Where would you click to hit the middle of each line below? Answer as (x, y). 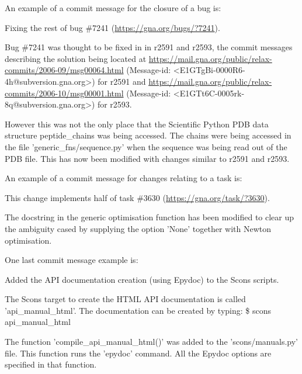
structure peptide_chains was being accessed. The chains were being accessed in (148, 135)
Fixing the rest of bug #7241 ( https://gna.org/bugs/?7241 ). (112, 27)
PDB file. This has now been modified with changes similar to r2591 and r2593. (147, 158)
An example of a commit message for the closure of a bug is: (113, 8)
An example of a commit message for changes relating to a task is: (124, 178)
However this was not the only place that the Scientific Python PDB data (137, 124)
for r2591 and (122, 81)
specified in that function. (51, 364)
